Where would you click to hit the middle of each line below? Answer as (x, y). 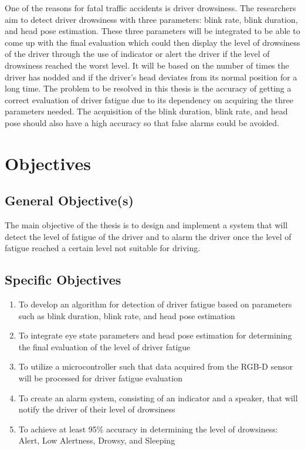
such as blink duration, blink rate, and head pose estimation (127, 315)
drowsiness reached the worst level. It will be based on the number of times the (147, 65)
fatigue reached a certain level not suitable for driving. (103, 248)
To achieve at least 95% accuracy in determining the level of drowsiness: (148, 429)
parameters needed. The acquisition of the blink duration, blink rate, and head (146, 111)
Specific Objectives (63, 280)
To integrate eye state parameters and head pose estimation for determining (155, 335)
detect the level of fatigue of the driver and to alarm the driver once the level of (148, 236)
